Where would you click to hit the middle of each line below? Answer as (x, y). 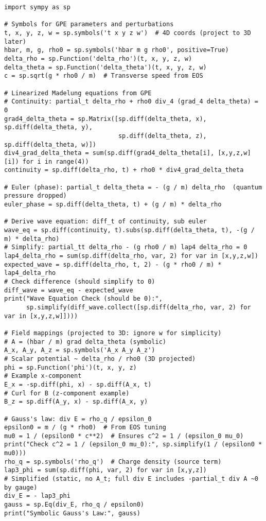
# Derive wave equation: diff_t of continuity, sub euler (105, 222)
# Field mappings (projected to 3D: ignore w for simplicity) (113, 333)
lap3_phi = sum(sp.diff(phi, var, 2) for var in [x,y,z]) (105, 470)
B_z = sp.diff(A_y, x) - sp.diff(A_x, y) (76, 402)
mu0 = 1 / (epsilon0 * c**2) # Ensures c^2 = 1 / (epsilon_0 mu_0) (124, 436)
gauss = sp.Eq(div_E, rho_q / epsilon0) (74, 505)
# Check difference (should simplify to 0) (80, 282)
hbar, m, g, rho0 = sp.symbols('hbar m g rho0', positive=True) (117, 50)
